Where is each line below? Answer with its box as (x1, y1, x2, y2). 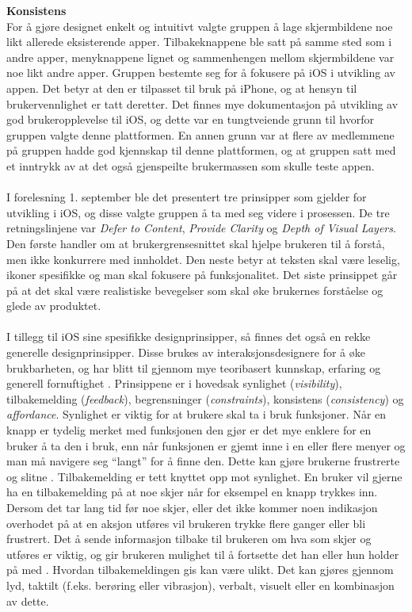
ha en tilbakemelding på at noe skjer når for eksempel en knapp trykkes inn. (6, 484, 378, 500)
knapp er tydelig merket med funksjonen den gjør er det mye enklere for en (6, 422, 372, 438)
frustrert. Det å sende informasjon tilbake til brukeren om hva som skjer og (6, 530, 372, 547)
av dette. (6, 592, 49, 609)
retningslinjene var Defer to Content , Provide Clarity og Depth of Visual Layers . (6, 220, 396, 236)
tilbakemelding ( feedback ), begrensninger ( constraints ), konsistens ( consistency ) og (6, 390, 404, 407)
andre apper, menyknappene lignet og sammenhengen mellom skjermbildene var (6, 48, 395, 65)
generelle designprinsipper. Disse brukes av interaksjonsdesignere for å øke (6, 344, 365, 361)
